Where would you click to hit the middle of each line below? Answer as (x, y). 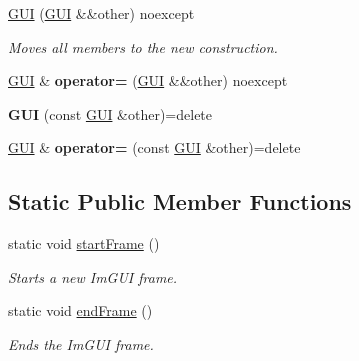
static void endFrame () (80, 310)
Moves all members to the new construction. (143, 46)
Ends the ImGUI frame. (81, 343)
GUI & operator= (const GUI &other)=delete (154, 147)
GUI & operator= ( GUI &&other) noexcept (148, 80)
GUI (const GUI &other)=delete (110, 113)
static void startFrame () (84, 243)
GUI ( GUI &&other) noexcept (101, 13)
